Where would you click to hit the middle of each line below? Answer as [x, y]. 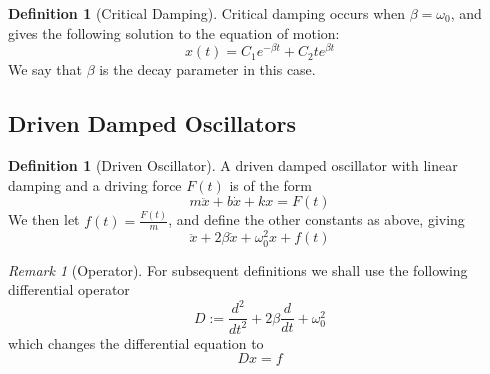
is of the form [271, 184]
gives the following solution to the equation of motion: [174, 32]
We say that [45, 69]
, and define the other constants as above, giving [316, 219]
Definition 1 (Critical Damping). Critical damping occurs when [207, 13]
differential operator [69, 289]
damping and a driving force [95, 184]
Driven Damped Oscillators [152, 123]
